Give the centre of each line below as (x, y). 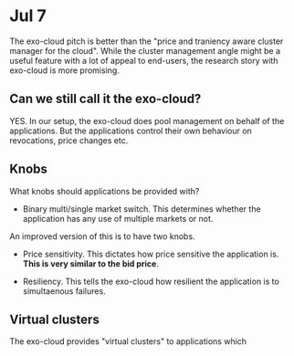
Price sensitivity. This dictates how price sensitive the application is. (151, 254)
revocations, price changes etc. (69, 140)
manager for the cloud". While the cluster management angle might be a (145, 50)
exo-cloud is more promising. (65, 70)
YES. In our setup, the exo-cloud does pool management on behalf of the (147, 120)
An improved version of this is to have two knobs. (102, 236)
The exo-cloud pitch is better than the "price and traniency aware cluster (147, 41)
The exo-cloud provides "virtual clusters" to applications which (128, 341)
